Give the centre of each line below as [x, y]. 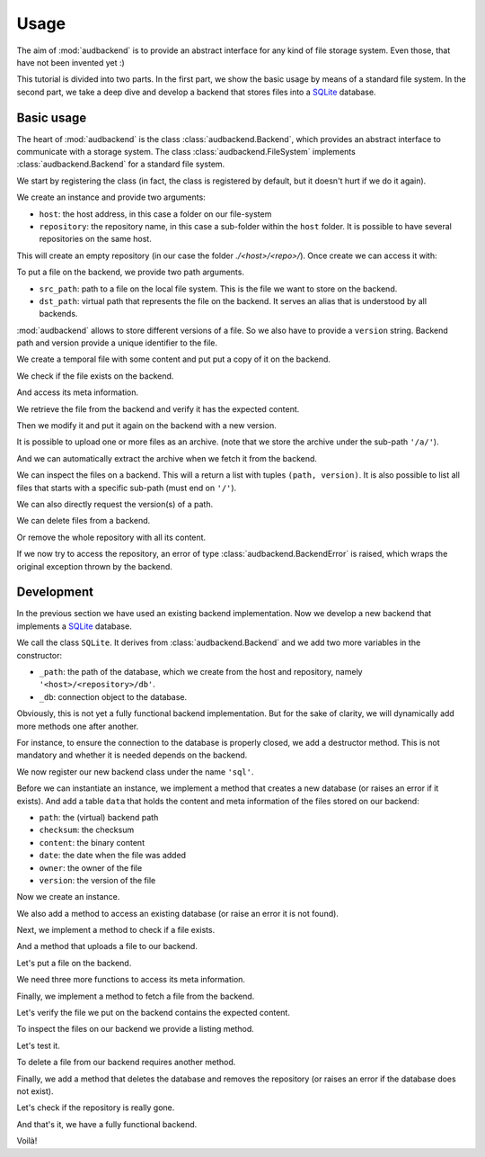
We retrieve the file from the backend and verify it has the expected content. [158, 408]
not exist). [35, 1091]
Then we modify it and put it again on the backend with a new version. [147, 426]
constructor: [40, 655]
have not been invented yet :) [71, 62]
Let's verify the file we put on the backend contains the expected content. [154, 1013]
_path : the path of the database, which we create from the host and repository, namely [201, 672]
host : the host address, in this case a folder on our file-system [155, 214]
